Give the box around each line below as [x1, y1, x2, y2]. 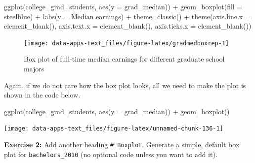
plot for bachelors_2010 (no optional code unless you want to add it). [4, 149, 217, 159]
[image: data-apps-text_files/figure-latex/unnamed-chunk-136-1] [4, 125, 223, 132]
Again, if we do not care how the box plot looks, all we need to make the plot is [4, 80, 246, 90]
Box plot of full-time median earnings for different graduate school [24, 54, 225, 64]
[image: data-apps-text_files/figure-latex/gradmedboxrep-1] [24, 39, 229, 47]
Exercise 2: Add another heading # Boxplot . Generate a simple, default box [4, 139, 240, 150]
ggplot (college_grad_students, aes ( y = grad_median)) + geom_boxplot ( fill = [4, 1, 243, 11]
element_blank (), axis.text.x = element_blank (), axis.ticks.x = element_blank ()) [4, 21, 252, 31]
